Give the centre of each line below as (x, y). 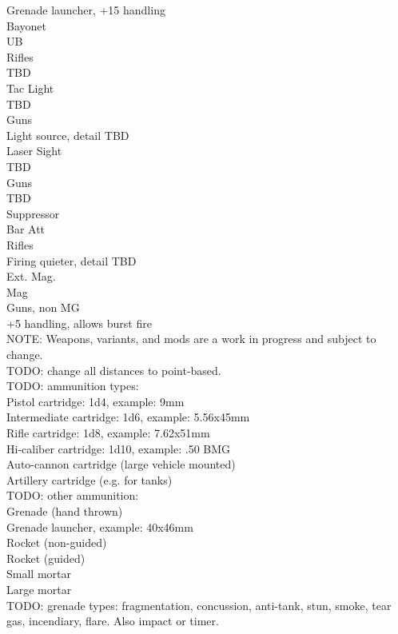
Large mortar (39, 589)
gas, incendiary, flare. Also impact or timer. (113, 621)
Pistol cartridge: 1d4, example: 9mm (96, 401)
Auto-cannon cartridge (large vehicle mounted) (121, 464)
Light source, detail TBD (68, 135)
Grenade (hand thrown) (65, 511)
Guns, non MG (43, 307)
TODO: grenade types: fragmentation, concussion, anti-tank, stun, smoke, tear (199, 605)
